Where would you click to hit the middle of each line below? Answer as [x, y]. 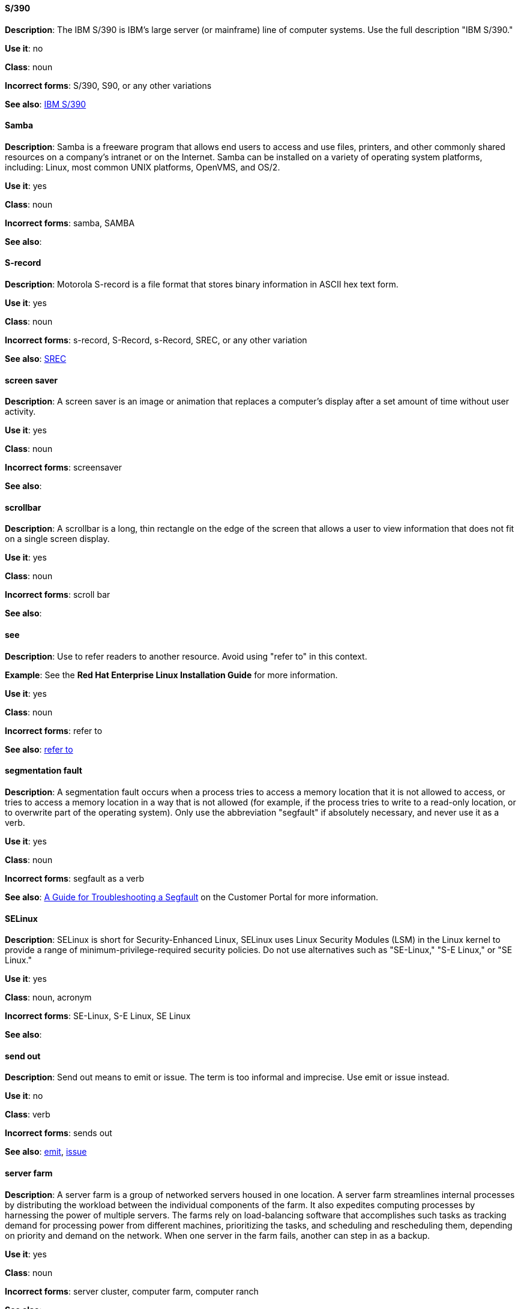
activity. [20, 412]
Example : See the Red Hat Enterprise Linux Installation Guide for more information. [171, 675]
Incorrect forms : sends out [59, 1133]
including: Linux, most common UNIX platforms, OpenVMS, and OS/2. [143, 167]
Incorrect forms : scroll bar [58, 595]
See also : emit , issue [46, 1152]
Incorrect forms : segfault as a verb [75, 878]
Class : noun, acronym [48, 998]
